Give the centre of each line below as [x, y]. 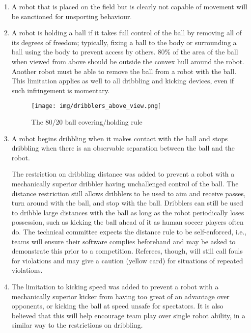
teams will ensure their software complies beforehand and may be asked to [124, 241]
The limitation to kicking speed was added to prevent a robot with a [115, 286]
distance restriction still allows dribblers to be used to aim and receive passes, [128, 193]
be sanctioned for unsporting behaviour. [72, 16]
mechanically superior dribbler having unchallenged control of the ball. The [125, 183]
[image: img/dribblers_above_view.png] [96, 106]
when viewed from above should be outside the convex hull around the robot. [128, 61]
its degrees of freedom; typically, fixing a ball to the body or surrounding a [124, 42]
